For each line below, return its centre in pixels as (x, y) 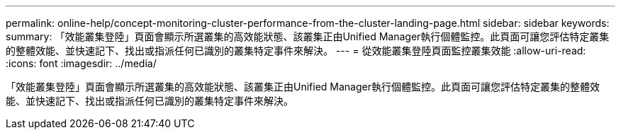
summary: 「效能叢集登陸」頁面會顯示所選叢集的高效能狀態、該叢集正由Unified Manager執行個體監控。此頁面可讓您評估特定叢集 (308, 36)
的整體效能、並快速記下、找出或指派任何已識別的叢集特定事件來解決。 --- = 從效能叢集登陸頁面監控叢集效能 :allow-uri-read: (296, 51)
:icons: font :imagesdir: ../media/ (81, 63)
